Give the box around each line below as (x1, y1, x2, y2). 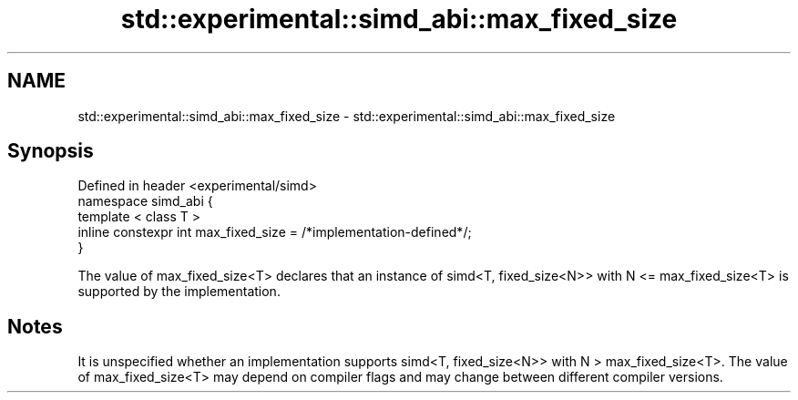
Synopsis (7, 139, 94, 163)
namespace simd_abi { (77, 193, 213, 210)
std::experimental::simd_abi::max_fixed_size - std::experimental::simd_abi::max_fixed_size (77, 108, 616, 124)
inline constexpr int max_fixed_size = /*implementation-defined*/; (77, 224, 472, 241)
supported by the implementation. (77, 283, 281, 300)
